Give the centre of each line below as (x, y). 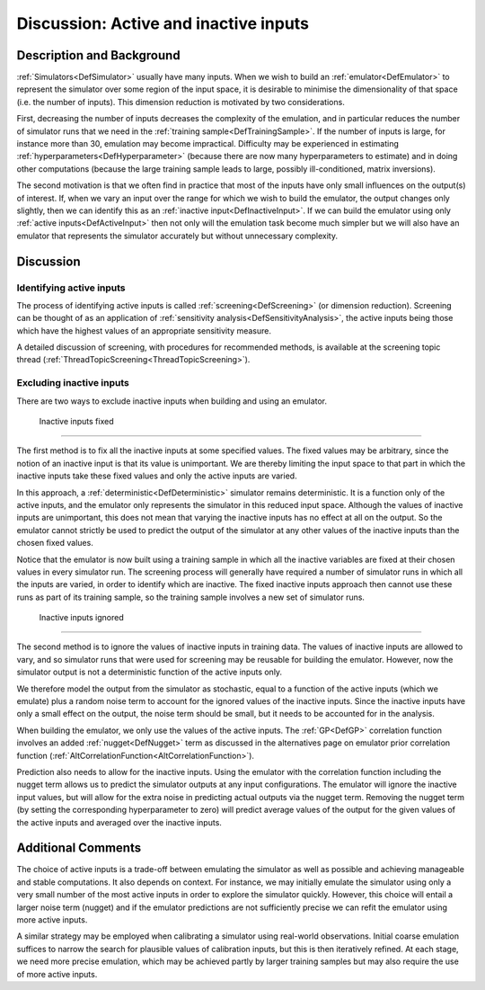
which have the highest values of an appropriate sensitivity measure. (144, 330)
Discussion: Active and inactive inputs (163, 23)
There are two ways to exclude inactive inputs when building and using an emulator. (172, 401)
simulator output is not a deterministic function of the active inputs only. (150, 672)
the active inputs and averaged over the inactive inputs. (119, 822)
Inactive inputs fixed (76, 421)
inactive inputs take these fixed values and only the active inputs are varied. (157, 476)
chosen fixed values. (55, 543)
